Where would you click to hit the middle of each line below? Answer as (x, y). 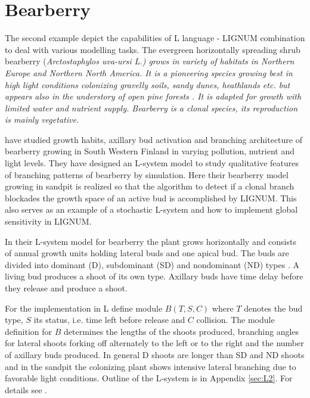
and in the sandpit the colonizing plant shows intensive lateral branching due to (151, 366)
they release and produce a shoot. (66, 288)
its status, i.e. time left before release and (109, 320)
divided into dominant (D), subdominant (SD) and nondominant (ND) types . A (152, 264)
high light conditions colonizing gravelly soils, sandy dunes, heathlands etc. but (148, 84)
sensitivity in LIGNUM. (48, 221)
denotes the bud (273, 308)
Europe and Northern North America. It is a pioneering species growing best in (149, 72)
